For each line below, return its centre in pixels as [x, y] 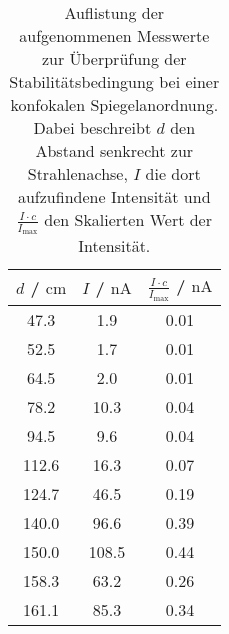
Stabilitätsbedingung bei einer [114, 81]
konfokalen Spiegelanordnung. [114, 104]
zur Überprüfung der [114, 58]
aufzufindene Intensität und [114, 196]
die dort [173, 173]
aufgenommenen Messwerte [114, 35]
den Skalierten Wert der [128, 219]
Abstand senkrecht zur [114, 150]
